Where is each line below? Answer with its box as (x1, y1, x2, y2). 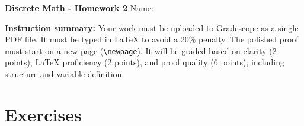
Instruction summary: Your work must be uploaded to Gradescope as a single (5, 21, 299, 34)
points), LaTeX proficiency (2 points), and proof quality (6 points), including (5, 56, 284, 68)
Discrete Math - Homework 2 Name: (5, 2, 153, 14)
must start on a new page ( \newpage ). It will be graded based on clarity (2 (5, 44, 277, 57)
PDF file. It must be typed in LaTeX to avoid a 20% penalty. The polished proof (5, 33, 299, 45)
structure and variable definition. (5, 68, 124, 80)
